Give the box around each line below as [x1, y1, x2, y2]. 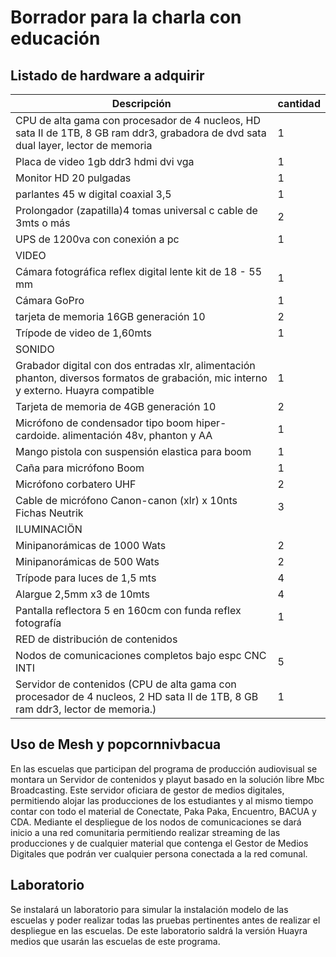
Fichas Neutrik [15, 506, 84, 520]
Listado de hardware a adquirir [10, 67, 205, 84]
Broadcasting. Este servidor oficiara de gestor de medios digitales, [10, 784, 285, 796]
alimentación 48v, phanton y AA [62, 429, 213, 442]
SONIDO [15, 342, 55, 356]
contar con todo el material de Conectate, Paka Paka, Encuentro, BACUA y [10, 805, 317, 817]
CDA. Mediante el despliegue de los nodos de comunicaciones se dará [10, 816, 302, 828]
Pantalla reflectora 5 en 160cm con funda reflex [15, 604, 242, 617]
